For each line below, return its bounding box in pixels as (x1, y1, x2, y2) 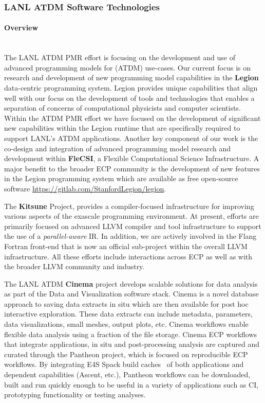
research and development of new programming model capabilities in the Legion (4, 72, 259, 83)
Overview (4, 22, 39, 33)
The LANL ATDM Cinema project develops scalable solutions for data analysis (4, 278, 258, 289)
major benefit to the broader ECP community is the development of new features (4, 163, 260, 173)
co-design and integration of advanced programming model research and (4, 143, 231, 153)
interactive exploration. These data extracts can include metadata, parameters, (4, 308, 253, 319)
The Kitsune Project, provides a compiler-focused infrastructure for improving (4, 200, 254, 211)
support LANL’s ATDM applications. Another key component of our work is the (4, 132, 258, 143)
